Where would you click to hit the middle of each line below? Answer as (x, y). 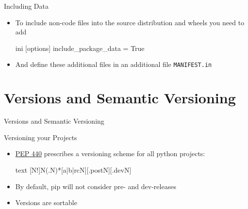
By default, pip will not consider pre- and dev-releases (96, 186)
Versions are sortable (46, 202)
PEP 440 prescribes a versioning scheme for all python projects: (110, 153)
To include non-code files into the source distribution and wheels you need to (130, 22)
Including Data (26, 6)
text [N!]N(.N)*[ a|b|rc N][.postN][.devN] (73, 169)
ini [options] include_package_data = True (80, 48)
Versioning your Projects (41, 137)
